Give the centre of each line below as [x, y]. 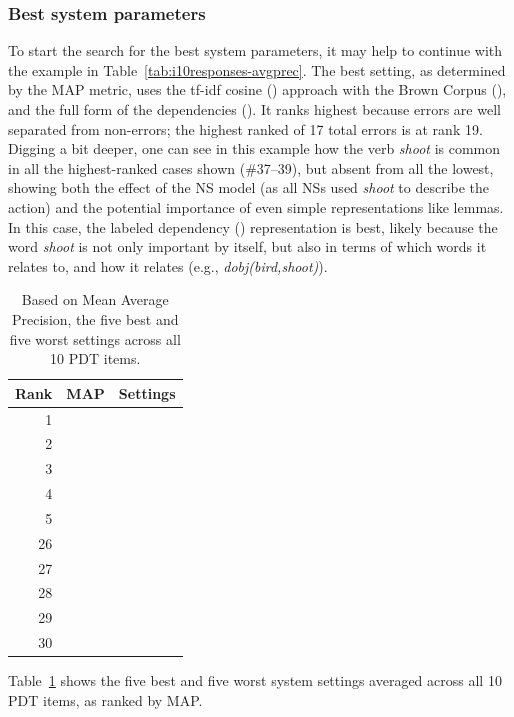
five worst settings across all [95, 338]
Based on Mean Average [95, 299]
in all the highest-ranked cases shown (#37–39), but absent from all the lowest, [251, 167]
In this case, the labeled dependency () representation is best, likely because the [253, 226]
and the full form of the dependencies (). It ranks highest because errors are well [254, 109]
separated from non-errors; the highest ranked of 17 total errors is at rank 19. [245, 128]
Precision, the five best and [95, 318]
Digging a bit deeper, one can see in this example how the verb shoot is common [254, 148]
